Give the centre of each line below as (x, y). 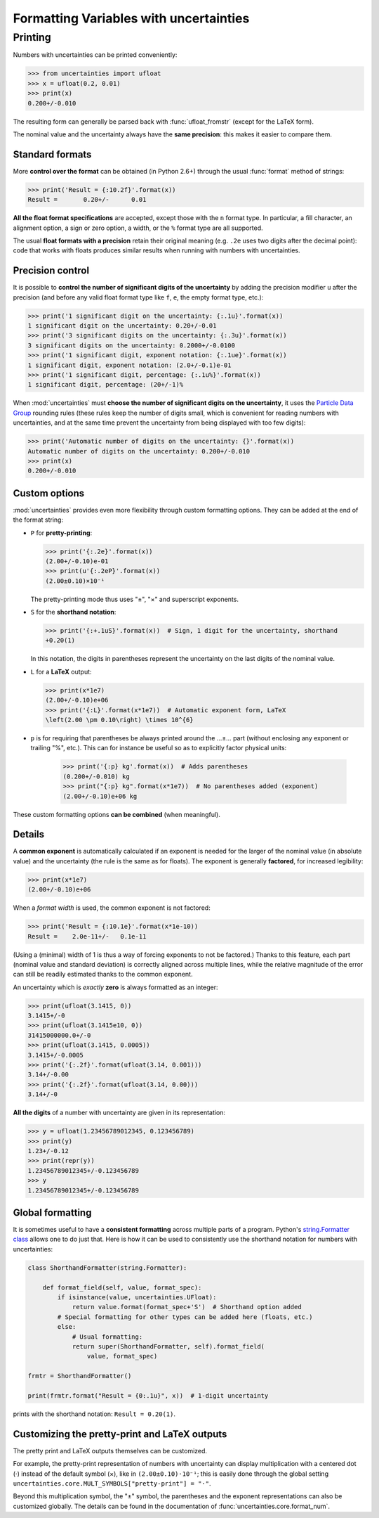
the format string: (38, 520)
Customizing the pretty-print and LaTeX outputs (120, 1434)
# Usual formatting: (107, 1337)
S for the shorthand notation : (73, 612)
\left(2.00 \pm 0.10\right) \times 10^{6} (119, 720)
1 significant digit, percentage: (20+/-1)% (106, 385)
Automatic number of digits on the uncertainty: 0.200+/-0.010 (139, 451)
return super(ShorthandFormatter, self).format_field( (168, 1346)
